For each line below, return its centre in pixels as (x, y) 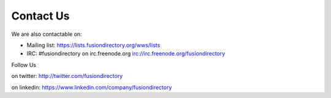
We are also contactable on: (47, 34)
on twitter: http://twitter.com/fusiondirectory (67, 76)
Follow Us (24, 65)
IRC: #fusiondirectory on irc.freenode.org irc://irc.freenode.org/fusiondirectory (126, 54)
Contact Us (40, 16)
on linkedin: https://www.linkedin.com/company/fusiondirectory (92, 87)
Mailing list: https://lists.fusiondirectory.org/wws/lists (93, 45)
